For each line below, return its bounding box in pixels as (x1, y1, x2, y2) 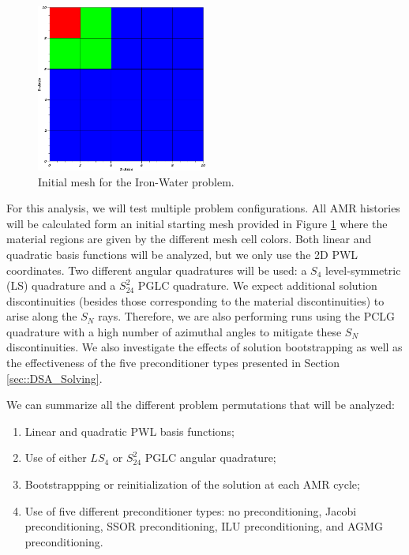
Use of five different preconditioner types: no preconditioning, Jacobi (24, 502, 357, 519)
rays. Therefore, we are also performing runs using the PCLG (98, 308, 396, 324)
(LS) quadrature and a (6, 277, 116, 294)
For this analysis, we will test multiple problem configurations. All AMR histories (6, 200, 400, 216)
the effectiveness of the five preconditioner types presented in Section (6, 354, 340, 371)
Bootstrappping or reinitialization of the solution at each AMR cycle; (24, 476, 360, 493)
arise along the (6, 308, 77, 324)
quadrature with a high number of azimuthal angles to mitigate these (6, 323, 342, 339)
